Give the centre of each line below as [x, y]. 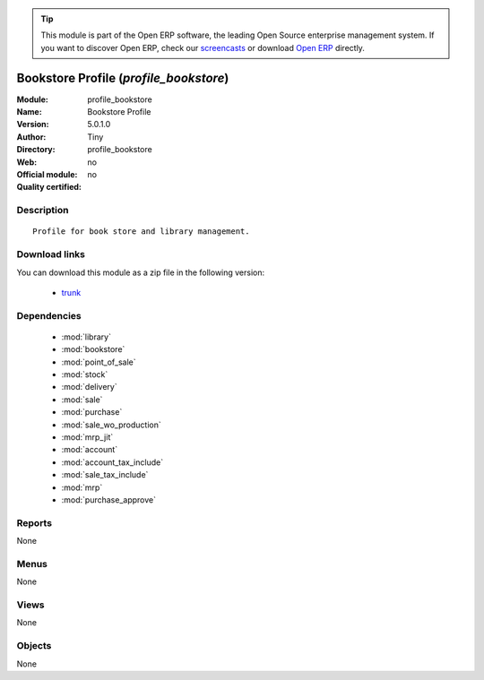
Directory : [36, 150]
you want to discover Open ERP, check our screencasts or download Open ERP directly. [203, 47]
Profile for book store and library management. [141, 232]
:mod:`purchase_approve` [109, 499]
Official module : [47, 175]
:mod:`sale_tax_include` [105, 475]
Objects [34, 646]
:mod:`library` [86, 337]
